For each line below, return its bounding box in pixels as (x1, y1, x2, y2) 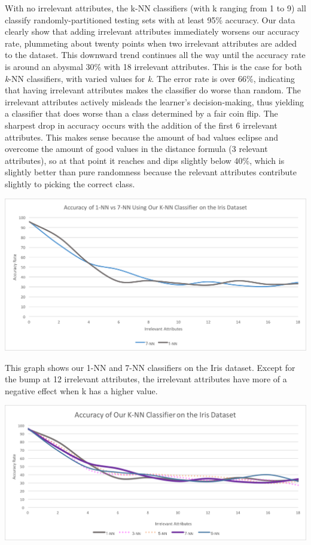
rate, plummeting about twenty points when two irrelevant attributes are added (5, 36, 297, 49)
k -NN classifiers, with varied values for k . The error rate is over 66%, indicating (5, 72, 295, 84)
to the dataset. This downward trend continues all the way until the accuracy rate (5, 48, 306, 61)
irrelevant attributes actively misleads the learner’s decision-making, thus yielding (5, 95, 304, 108)
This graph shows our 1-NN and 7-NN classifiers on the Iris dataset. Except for (5, 361, 295, 373)
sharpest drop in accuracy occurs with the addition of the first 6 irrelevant (5, 118, 278, 131)
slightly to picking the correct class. (5, 177, 135, 190)
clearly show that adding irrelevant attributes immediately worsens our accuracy (5, 25, 300, 38)
